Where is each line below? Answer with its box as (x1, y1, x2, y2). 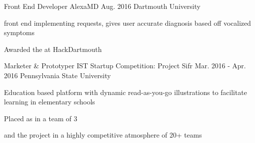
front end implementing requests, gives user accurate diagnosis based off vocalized (4, 17, 251, 28)
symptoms (4, 27, 35, 38)
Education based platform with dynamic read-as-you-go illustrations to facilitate (4, 87, 247, 97)
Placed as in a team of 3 (4, 113, 77, 123)
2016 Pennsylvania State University (4, 70, 111, 80)
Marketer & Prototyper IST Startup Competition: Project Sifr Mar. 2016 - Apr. (4, 60, 246, 71)
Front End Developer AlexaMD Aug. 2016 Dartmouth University (4, 1, 201, 11)
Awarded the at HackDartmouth (4, 44, 102, 54)
